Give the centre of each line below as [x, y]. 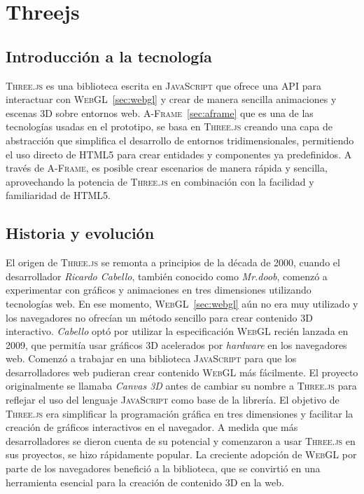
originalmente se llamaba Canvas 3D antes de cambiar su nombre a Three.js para [181, 386]
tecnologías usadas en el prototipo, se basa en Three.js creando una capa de [169, 126]
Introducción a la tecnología [109, 56]
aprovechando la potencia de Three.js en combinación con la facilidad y [160, 181]
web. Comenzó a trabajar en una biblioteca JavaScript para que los [151, 358]
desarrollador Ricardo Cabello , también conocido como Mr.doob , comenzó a [167, 276]
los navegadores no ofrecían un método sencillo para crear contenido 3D [159, 317]
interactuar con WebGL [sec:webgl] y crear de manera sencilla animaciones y [171, 99]
